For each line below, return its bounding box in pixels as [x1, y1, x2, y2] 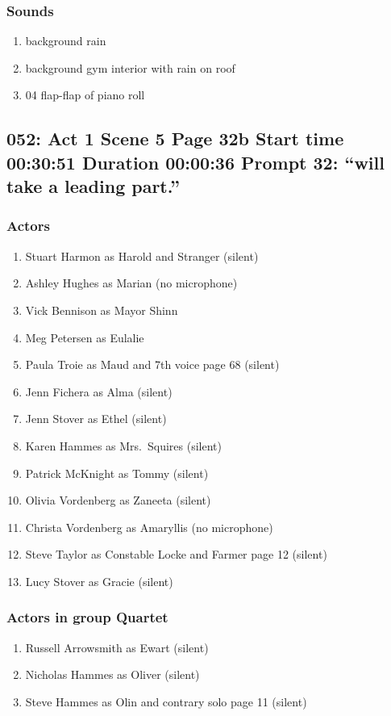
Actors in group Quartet [6, 607, 168, 627]
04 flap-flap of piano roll [25, 86, 145, 103]
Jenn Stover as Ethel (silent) [25, 410, 167, 427]
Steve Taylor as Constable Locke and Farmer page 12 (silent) [25, 546, 327, 563]
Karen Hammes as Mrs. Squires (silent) [25, 437, 222, 454]
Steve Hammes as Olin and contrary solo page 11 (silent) [25, 693, 307, 710]
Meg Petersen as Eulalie [25, 329, 144, 345]
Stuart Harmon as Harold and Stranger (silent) [25, 247, 259, 264]
